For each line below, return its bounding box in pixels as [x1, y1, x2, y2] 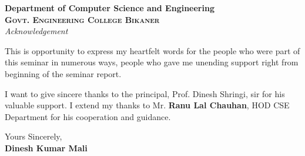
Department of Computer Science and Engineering [5, 2, 214, 14]
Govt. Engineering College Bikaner [5, 13, 160, 25]
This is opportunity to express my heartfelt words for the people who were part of [5, 44, 300, 57]
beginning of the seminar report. [5, 67, 122, 79]
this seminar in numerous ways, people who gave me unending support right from [5, 56, 299, 68]
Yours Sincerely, [5, 130, 62, 142]
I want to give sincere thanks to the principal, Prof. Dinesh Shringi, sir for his [5, 87, 285, 99]
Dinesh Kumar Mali [5, 141, 88, 154]
